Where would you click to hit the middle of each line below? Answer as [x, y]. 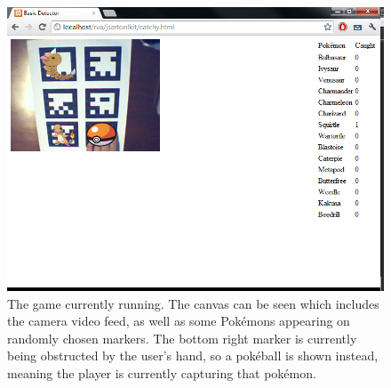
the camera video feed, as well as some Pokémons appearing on [179, 321]
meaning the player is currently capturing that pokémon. [162, 373]
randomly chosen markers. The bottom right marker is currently [182, 338]
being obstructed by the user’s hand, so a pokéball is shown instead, [193, 356]
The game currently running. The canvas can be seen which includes [193, 303]
